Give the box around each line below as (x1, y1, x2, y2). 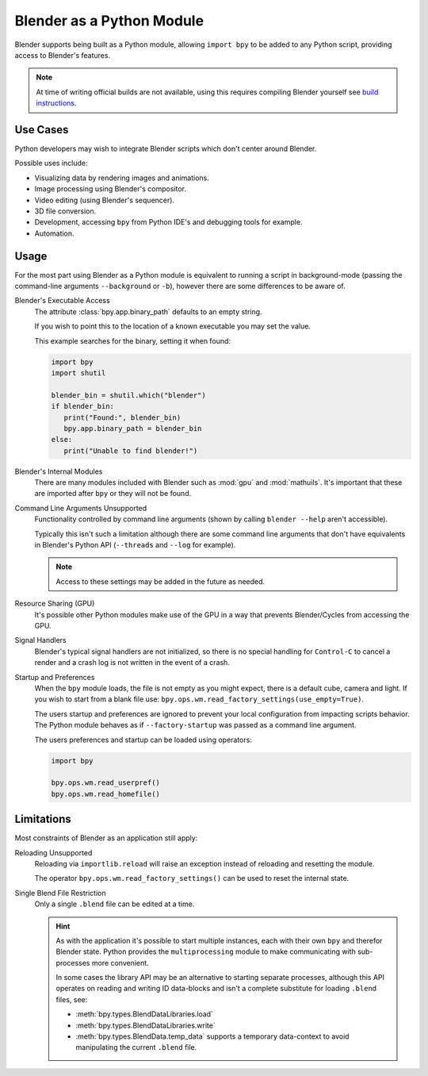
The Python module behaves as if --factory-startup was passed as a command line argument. (34, 721, 357, 730)
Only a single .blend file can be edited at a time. (34, 899, 195, 909)
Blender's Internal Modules (14, 467, 103, 476)
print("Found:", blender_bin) (63, 413, 182, 422)
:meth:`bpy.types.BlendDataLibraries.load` (75, 1009, 214, 1019)
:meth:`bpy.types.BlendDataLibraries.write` (75, 1020, 216, 1030)
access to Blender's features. (14, 50, 111, 60)
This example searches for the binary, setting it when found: (34, 336, 231, 345)
